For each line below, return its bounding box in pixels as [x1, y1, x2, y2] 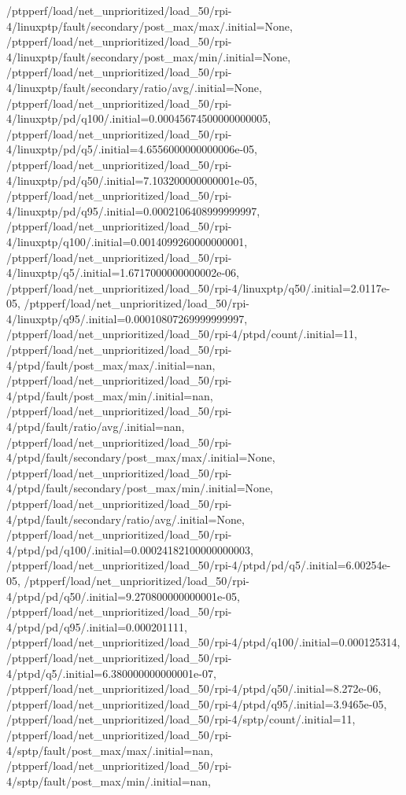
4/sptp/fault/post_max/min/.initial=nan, [6, 772, 212, 789]
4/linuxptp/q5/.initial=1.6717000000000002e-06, [6, 264, 240, 281]
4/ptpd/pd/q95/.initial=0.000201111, [6, 618, 187, 635]
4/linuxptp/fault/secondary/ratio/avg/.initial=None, [6, 79, 262, 95]
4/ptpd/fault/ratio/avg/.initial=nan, [6, 418, 185, 435]
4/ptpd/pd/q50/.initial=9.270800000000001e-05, [6, 587, 240, 604]
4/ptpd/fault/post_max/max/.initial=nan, [6, 356, 216, 373]
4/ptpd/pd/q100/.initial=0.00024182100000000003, [6, 541, 253, 558]
